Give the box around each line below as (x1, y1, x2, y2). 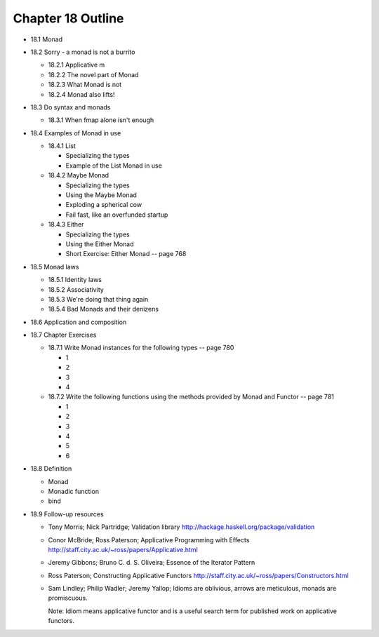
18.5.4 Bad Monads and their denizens (48, 305, 159, 314)
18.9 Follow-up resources (30, 509, 105, 518)
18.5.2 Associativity (48, 285, 105, 294)
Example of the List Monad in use (65, 161, 163, 170)
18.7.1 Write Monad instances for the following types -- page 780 (48, 344, 234, 352)
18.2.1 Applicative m (48, 60, 105, 69)
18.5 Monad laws (30, 262, 79, 271)
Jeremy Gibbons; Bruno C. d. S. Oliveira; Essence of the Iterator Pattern (48, 558, 255, 567)
